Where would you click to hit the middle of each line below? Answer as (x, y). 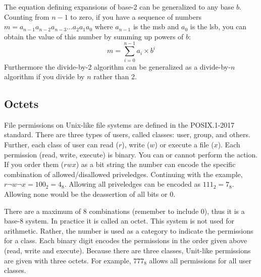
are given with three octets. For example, (68, 260)
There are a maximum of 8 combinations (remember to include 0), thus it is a (124, 211)
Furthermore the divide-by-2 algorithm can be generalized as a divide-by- (117, 66)
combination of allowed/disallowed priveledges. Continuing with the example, (123, 174)
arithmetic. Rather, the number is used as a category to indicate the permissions (129, 230)
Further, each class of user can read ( (61, 145)
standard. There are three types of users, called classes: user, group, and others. (127, 134)
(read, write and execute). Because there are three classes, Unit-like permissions (127, 251)
